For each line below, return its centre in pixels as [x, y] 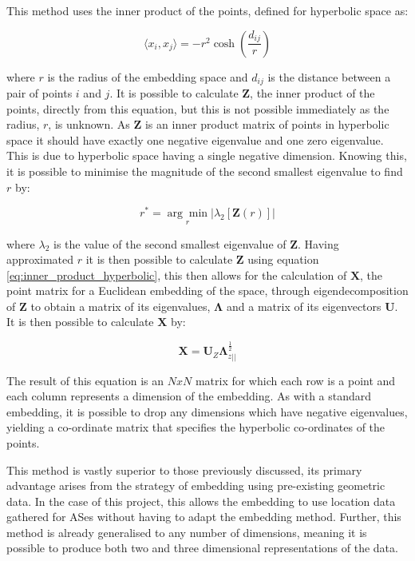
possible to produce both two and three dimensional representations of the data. [202, 548]
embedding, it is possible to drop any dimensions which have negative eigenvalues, [207, 411]
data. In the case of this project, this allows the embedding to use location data [201, 501]
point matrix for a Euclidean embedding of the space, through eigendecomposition [207, 290]
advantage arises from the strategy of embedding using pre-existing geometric [196, 485]
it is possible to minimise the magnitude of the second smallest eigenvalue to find [205, 171]
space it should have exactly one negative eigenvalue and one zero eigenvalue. [195, 139]
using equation [283, 259]
